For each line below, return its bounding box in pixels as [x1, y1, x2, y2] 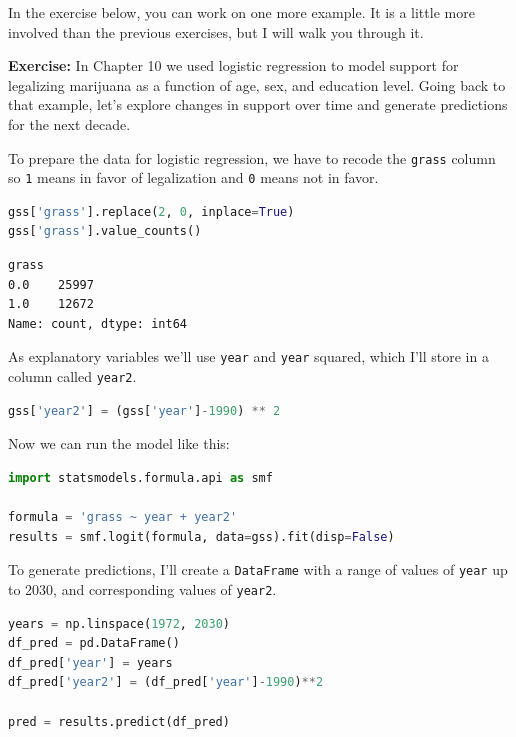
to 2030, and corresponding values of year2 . [8, 578, 277, 599]
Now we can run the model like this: [8, 433, 230, 454]
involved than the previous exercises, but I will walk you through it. [8, 21, 424, 42]
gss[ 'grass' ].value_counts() [8, 224, 202, 239]
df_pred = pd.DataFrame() [8, 636, 180, 651]
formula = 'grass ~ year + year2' [8, 510, 238, 525]
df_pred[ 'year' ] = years [8, 655, 173, 670]
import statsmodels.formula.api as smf [8, 470, 273, 485]
